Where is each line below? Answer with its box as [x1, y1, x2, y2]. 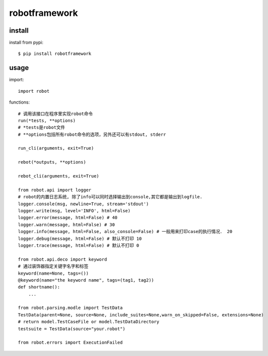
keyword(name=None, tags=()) [18, 270, 89, 276]
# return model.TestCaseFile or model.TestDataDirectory [18, 319, 160, 325]
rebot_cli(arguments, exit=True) [18, 174, 99, 179]
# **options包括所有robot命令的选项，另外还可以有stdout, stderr [18, 131, 166, 137]
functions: [9, 99, 30, 105]
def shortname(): [18, 284, 60, 290]
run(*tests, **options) [18, 118, 76, 123]
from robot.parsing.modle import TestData [18, 305, 123, 311]
